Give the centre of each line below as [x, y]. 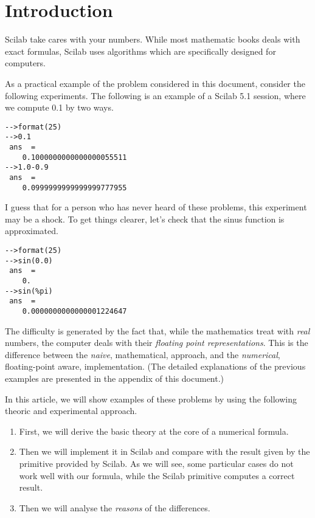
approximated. [32, 231]
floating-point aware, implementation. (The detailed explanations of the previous [155, 366]
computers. [26, 63]
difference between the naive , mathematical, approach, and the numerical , [143, 354]
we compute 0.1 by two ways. [59, 107]
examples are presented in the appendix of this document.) [115, 378]
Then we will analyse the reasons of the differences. [115, 507]
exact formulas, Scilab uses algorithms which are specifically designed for [140, 51]
